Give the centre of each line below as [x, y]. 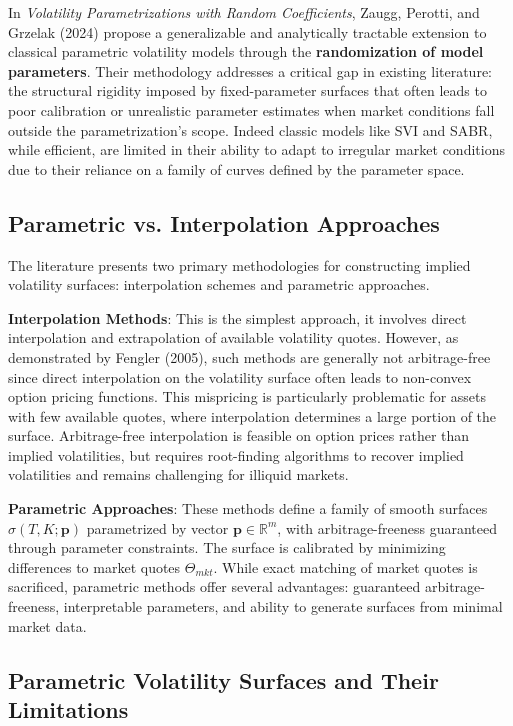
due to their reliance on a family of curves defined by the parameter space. [236, 168]
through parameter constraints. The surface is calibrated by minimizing [227, 547]
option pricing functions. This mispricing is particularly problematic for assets [247, 396]
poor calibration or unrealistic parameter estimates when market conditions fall [251, 109]
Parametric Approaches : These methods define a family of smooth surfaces [248, 508]
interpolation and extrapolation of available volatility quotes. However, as [233, 337]
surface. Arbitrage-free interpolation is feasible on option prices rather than [239, 435]
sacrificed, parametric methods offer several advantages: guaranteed [214, 586]
